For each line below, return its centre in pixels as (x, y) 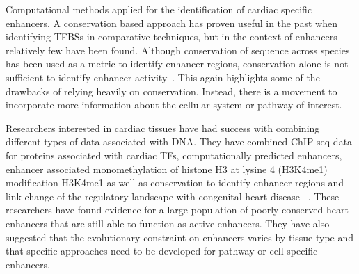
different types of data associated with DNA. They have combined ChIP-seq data (179, 142)
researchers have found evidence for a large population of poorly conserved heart (177, 210)
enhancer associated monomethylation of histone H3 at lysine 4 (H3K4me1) (167, 169)
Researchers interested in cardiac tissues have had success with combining (163, 128)
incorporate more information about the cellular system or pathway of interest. (174, 105)
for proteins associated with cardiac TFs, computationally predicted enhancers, (174, 155)
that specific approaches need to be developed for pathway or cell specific (162, 251)
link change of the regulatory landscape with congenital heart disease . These (173, 196)
